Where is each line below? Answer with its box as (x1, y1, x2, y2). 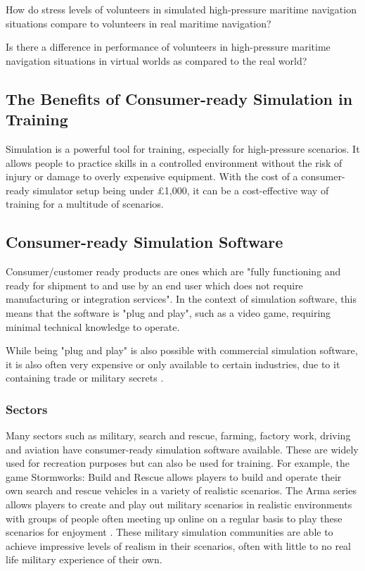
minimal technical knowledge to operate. (6, 319, 180, 334)
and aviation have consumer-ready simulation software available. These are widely (6, 441, 359, 456)
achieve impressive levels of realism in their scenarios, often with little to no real (6, 538, 351, 553)
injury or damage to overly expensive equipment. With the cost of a (6, 169, 298, 184)
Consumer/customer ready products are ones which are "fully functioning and (6, 264, 341, 279)
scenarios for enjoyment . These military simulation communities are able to (6, 525, 333, 539)
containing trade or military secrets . (6, 370, 164, 385)
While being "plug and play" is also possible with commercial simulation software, (6, 343, 358, 358)
